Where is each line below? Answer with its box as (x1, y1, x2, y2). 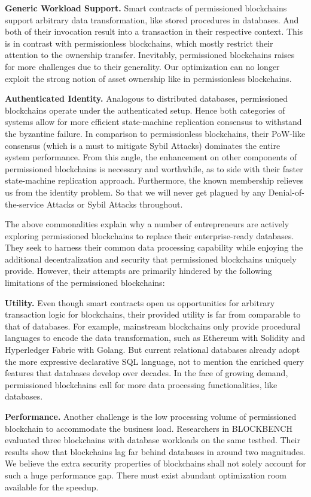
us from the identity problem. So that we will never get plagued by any (5, 185, 266, 198)
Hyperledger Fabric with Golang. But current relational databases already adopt (5, 343, 300, 356)
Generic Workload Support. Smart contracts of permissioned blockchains (5, 2, 287, 14)
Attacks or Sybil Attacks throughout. (46, 197, 183, 210)
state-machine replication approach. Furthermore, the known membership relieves (5, 174, 304, 187)
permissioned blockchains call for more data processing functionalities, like (5, 378, 278, 391)
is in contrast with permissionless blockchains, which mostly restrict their (5, 36, 273, 49)
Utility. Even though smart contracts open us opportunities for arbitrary (5, 296, 275, 309)
